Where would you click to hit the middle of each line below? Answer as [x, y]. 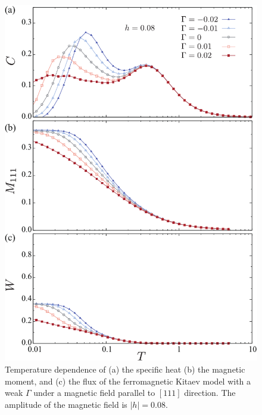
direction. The [210, 393]
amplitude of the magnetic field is [66, 404]
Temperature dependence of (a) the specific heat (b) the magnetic [125, 369]
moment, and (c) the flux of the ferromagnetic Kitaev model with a [128, 381]
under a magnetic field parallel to [94, 393]
